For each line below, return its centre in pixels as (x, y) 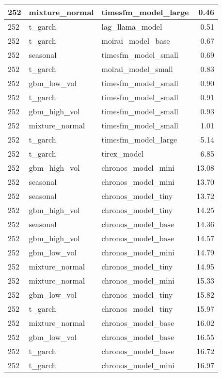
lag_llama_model (132, 27)
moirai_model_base (136, 41)
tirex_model (123, 153)
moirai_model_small (137, 69)
